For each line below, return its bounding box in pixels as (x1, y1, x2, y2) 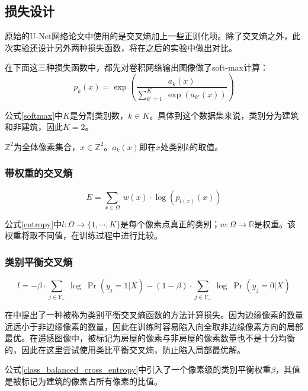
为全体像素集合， (14, 140, 81, 152)
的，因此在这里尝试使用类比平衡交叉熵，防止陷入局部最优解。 (5, 343, 245, 355)
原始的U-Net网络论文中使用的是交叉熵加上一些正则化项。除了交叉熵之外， (5, 30, 293, 42)
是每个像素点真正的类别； (120, 217, 220, 230)
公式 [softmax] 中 (5, 109, 63, 121)
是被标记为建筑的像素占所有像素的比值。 (5, 374, 162, 387)
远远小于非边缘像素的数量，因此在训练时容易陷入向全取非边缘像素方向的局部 (5, 320, 303, 332)
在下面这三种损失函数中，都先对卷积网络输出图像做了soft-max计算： (5, 61, 268, 74)
